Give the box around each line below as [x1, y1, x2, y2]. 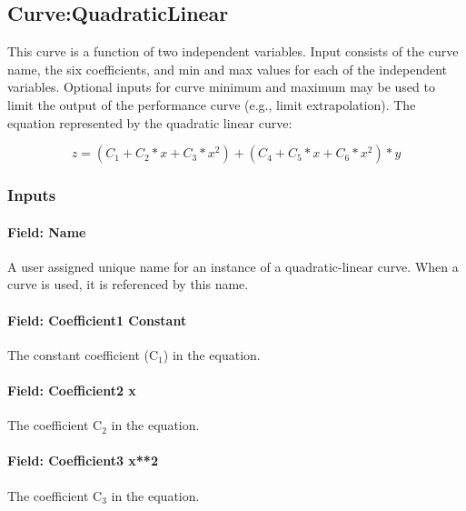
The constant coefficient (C [7, 345, 159, 364]
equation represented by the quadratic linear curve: [7, 113, 292, 132]
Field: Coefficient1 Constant [7, 310, 187, 329]
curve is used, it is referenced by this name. [7, 275, 249, 294]
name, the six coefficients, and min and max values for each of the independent [7, 59, 448, 78]
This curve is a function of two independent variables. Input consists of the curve [7, 42, 459, 61]
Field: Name [7, 222, 86, 241]
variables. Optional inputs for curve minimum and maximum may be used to [7, 77, 435, 96]
